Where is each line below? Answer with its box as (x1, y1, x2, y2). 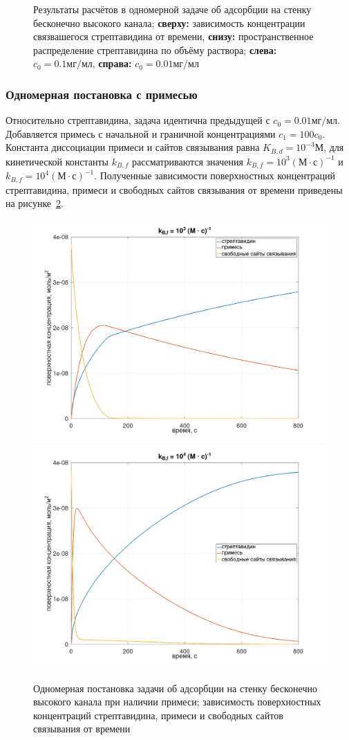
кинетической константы (6, 154, 109, 168)
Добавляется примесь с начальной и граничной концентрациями (6, 126, 276, 141)
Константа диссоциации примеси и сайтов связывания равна (6, 140, 260, 154)
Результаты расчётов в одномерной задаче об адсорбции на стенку (33, 2, 312, 16)
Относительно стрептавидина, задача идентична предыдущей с (6, 113, 270, 127)
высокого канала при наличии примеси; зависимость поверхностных (33, 694, 321, 709)
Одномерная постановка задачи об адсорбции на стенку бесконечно (33, 680, 317, 695)
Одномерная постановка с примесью (6, 85, 198, 102)
